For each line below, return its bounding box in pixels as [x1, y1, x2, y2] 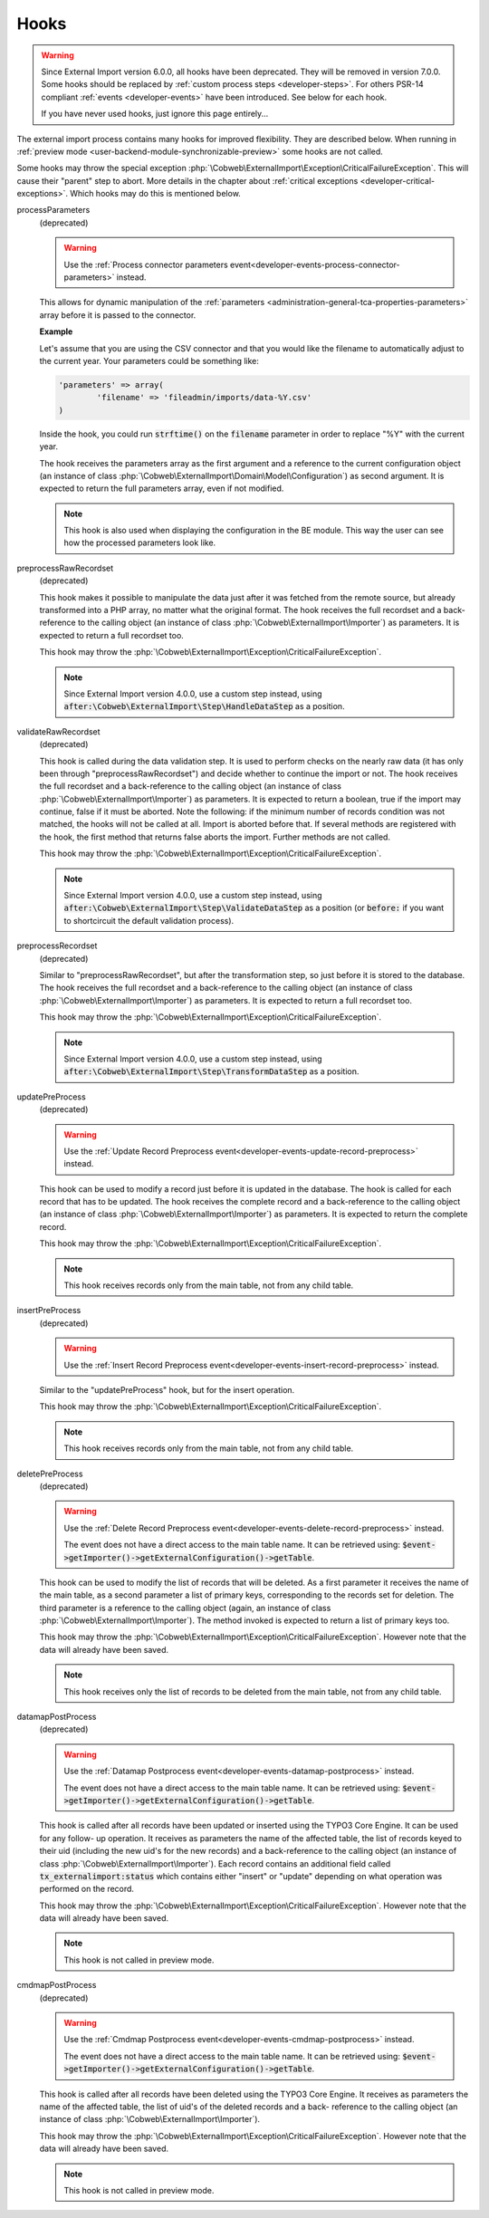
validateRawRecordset [16, 725, 101, 737]
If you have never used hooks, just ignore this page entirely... [41, 109, 269, 120]
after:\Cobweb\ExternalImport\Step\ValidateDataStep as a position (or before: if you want [63, 902, 445, 914]
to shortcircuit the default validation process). [63, 915, 235, 926]
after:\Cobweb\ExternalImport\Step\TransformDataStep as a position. [63, 1066, 360, 1077]
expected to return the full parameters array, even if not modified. [39, 483, 284, 494]
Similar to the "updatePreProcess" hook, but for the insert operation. [39, 1384, 295, 1395]
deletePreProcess [16, 1468, 83, 1479]
